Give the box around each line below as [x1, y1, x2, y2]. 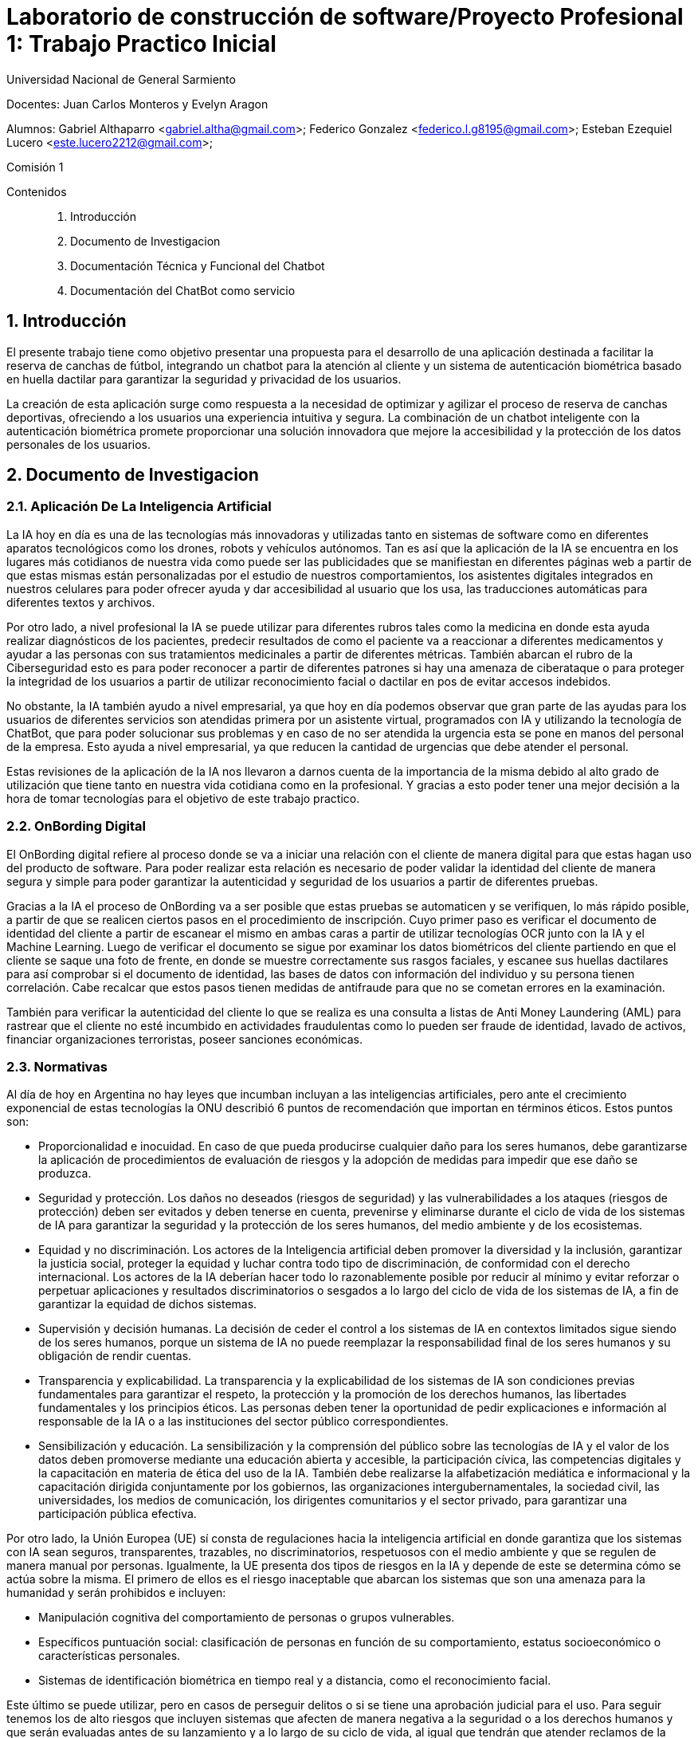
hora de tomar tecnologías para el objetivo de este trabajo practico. [6, 791, 360, 805]
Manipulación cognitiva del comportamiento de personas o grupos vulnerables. [38, 1610, 455, 1625]
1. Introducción [6, 311, 127, 332]
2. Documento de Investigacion [6, 465, 259, 486]
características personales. [38, 1649, 181, 1663]
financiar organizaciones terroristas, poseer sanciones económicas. [6, 1032, 363, 1046]
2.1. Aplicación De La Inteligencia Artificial [6, 498, 272, 515]
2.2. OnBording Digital [6, 818, 146, 835]
